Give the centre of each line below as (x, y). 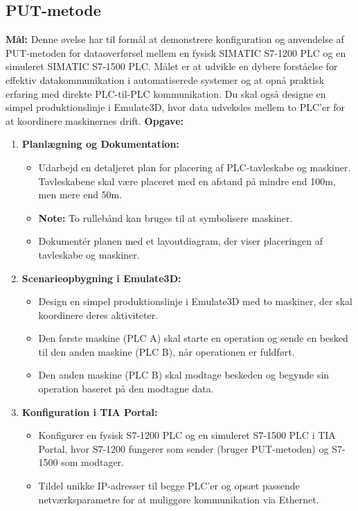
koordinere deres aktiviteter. (98, 314)
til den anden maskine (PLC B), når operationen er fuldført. (167, 351)
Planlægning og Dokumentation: (100, 144)
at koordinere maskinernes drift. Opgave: (95, 120)
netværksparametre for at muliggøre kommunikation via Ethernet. (179, 499)
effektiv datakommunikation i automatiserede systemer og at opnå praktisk (165, 79)
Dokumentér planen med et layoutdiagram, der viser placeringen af (180, 241)
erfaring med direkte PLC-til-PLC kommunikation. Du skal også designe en (166, 93)
